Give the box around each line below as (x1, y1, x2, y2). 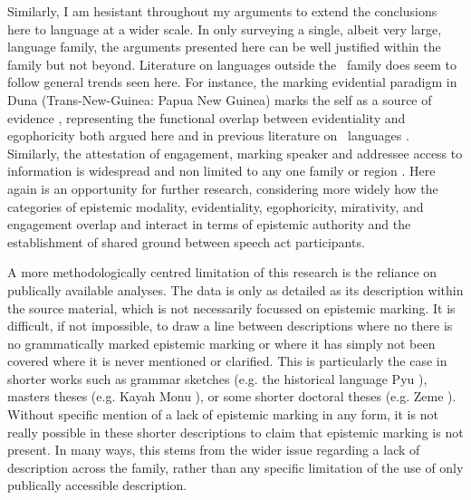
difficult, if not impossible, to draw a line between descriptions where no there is (7, 316, 453, 335)
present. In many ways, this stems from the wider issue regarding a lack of (7, 440, 420, 459)
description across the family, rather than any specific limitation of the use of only (7, 457, 464, 476)
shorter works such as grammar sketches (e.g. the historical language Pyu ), (7, 369, 428, 388)
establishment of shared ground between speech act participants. (7, 232, 365, 251)
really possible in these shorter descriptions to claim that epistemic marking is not (7, 422, 464, 441)
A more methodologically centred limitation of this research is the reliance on (7, 263, 437, 282)
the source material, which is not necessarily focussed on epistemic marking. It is (7, 298, 456, 317)
